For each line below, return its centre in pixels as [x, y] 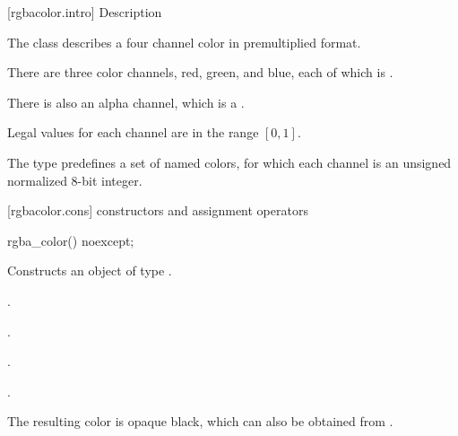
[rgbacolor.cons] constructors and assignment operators [158, 210]
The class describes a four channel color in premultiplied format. [184, 42]
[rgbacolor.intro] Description [85, 12]
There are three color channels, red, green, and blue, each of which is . [200, 72]
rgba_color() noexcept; [71, 240]
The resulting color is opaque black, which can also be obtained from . [200, 421]
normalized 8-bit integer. [75, 180]
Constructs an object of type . [90, 270]
